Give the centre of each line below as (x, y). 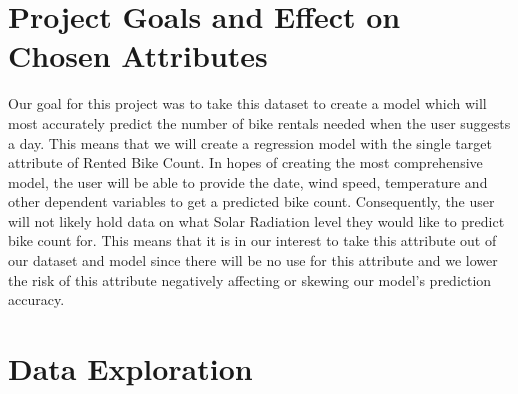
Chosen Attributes (138, 55)
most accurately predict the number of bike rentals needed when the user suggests (259, 122)
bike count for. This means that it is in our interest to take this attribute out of (252, 240)
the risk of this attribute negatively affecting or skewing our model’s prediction (250, 279)
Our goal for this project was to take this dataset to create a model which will (247, 103)
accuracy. (36, 299)
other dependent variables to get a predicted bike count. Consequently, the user (251, 201)
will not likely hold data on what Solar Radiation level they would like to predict (256, 220)
